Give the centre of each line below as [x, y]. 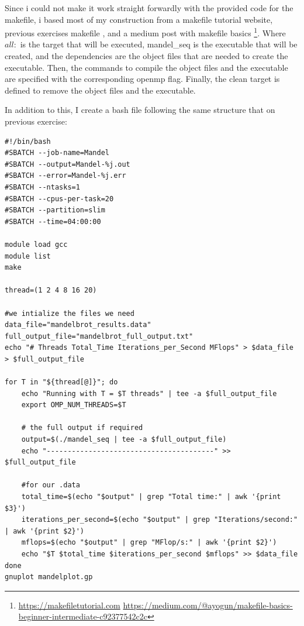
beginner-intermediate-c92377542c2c [83, 616]
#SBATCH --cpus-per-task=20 [59, 199]
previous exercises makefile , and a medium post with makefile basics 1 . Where [145, 32]
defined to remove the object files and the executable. [100, 90]
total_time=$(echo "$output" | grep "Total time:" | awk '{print [151, 497]
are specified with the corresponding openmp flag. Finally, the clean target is [142, 79]
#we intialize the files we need [70, 313]
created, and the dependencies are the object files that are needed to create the [146, 56]
